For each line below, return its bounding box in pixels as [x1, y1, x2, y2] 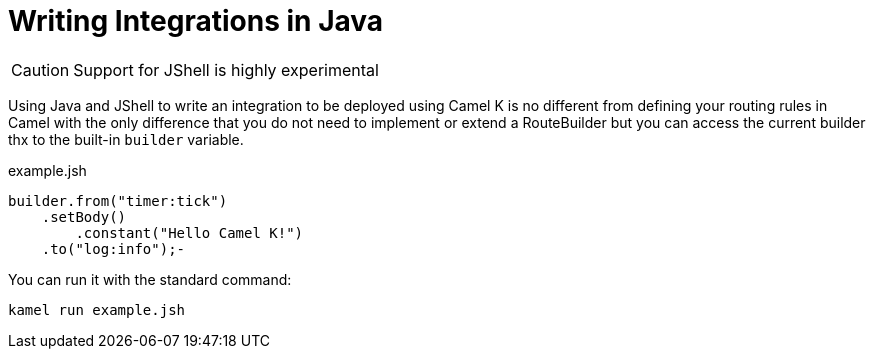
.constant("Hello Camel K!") [75, 224, 304, 241]
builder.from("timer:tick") [8, 192, 228, 209]
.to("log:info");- [41, 240, 186, 257]
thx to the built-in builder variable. [8, 130, 244, 148]
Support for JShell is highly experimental [73, 59, 379, 80]
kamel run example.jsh [8, 301, 186, 318]
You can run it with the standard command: [8, 270, 292, 288]
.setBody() [41, 208, 127, 225]
